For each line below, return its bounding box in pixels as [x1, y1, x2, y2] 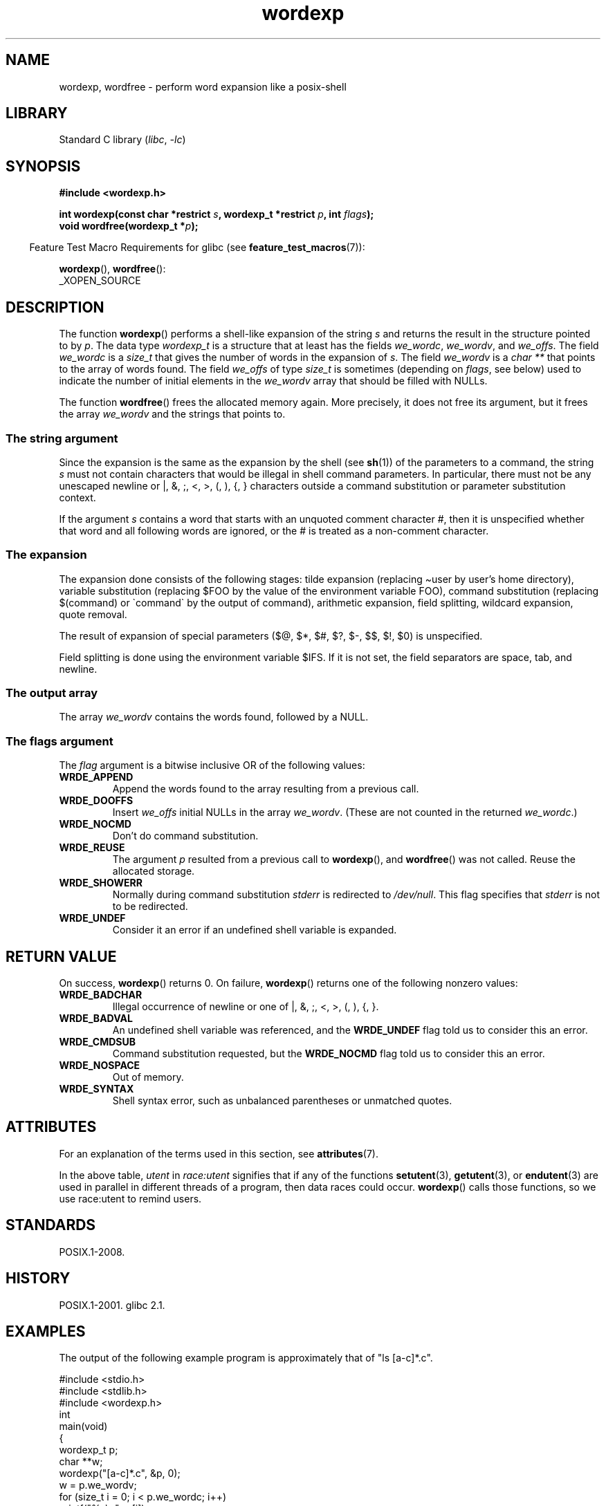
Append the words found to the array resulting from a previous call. [112, 783, 419, 795]
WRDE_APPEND [59, 771, 134, 783]
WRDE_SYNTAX [59, 1082, 134, 1095]
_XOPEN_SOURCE [59, 275, 141, 287]
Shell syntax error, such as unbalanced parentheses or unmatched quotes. [112, 1094, 452, 1106]
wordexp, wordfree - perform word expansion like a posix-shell [59, 80, 347, 93]
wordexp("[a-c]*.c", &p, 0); [59, 1467, 181, 1480]
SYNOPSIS [6, 157, 81, 175]
